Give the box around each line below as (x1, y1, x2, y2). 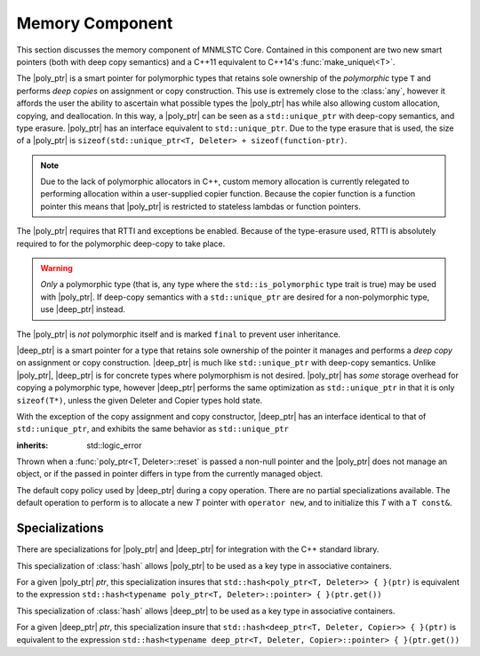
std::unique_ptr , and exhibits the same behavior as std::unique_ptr (16, 423, 289, 435)
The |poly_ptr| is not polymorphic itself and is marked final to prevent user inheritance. (16, 329, 341, 340)
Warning (40, 263, 73, 274)
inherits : (16, 440, 49, 451)
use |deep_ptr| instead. (40, 304, 126, 315)
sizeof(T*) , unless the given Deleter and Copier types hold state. (16, 395, 263, 405)
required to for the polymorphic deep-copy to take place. (16, 238, 226, 249)
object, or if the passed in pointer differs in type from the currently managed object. (16, 468, 324, 479)
